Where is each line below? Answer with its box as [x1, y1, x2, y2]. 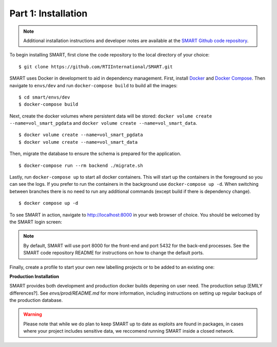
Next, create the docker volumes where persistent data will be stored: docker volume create [9, 113, 212, 119]
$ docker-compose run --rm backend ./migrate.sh [18, 162, 143, 168]
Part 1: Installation [9, 8, 88, 19]
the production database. [9, 297, 63, 303]
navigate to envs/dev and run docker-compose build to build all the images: [9, 82, 178, 88]
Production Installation [9, 273, 60, 279]
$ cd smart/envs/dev [18, 94, 70, 100]
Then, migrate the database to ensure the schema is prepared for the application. [9, 150, 182, 157]
